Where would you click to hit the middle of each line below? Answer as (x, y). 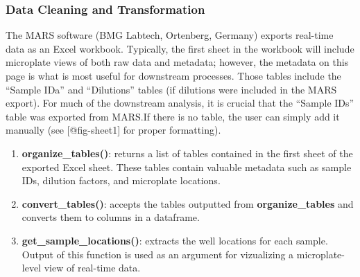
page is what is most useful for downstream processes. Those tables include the (173, 75)
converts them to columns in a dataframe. (111, 217)
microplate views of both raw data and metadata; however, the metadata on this (177, 62)
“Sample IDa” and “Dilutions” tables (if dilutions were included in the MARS (171, 89)
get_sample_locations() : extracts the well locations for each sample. (175, 240)
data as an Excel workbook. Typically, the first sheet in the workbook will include (180, 48)
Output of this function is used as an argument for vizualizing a (158, 254)
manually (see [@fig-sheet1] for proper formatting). (113, 130)
